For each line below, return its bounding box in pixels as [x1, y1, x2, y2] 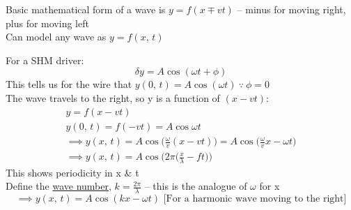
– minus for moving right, [237, 2, 346, 16]
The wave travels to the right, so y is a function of [6, 90, 220, 105]
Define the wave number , [6, 179, 111, 193]
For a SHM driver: [6, 52, 84, 67]
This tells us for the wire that [6, 77, 132, 91]
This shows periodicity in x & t [6, 165, 139, 179]
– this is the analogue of [144, 179, 247, 193]
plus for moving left [6, 15, 89, 30]
